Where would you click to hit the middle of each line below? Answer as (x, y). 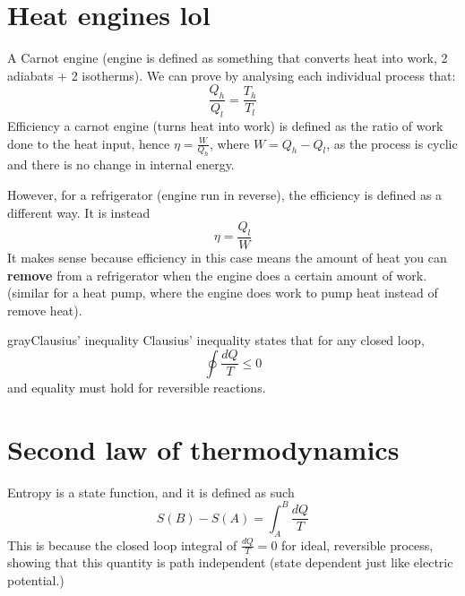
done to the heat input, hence (89, 143)
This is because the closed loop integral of (122, 544)
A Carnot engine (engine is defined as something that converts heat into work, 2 (228, 58)
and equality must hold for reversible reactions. (137, 387)
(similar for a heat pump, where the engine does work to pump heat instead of (223, 293)
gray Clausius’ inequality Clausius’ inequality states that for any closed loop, (216, 340)
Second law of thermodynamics (203, 449)
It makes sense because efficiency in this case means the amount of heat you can (227, 257)
